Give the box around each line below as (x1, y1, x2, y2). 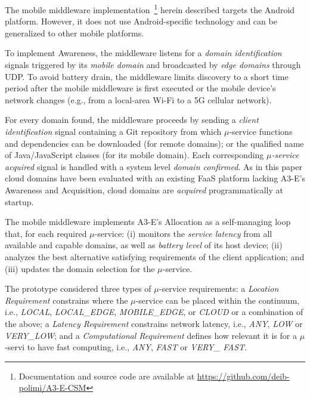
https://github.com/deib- (197, 369, 290, 382)
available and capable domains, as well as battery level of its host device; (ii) (5, 239, 283, 251)
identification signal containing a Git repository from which (5, 125, 222, 137)
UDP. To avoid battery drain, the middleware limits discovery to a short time (5, 70, 289, 82)
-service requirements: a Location (159, 282, 279, 295)
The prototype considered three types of (5, 282, 151, 295)
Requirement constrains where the (5, 294, 128, 306)
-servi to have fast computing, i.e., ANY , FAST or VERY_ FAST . (5, 341, 247, 353)
